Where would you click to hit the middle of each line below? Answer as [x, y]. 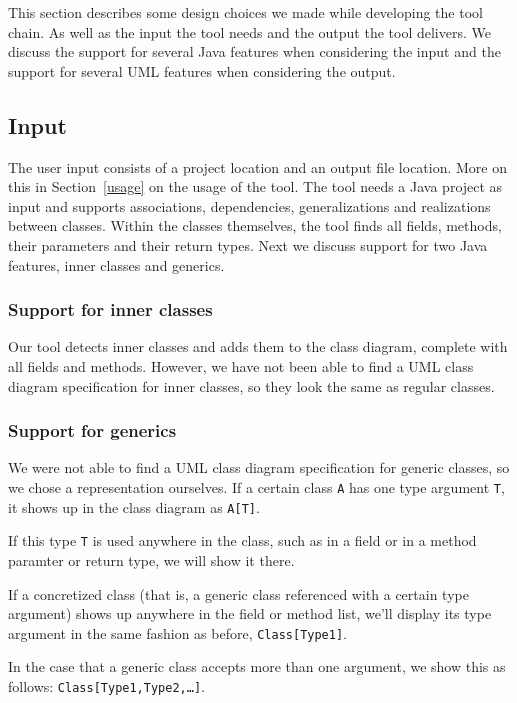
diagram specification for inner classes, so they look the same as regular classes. [251, 385]
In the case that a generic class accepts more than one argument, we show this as [257, 666]
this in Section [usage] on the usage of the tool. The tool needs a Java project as [255, 186]
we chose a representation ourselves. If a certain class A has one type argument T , [256, 486]
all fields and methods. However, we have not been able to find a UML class [241, 365]
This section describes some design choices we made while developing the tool [245, 12]
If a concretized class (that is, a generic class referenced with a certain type [238, 593]
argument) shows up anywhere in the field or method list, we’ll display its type [250, 613]
